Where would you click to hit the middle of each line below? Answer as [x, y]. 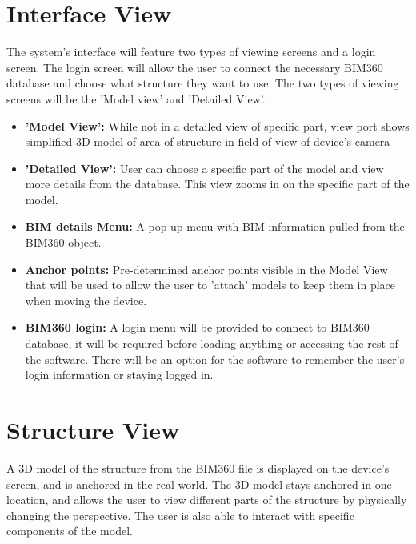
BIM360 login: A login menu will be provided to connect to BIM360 [197, 327]
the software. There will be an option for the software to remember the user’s [215, 359]
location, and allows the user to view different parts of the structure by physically [207, 500]
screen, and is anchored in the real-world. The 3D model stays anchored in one [199, 484]
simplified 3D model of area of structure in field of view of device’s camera [208, 141]
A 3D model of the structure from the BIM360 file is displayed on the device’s [198, 467]
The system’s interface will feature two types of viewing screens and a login [191, 52]
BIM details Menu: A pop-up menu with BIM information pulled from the [215, 226]
